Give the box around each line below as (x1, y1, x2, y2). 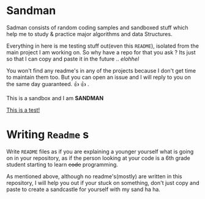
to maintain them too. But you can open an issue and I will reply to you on (6, 73, 192, 81)
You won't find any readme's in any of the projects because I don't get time (6, 67, 196, 74)
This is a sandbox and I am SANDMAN (6, 94, 104, 101)
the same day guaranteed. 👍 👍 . (6, 80, 89, 87)
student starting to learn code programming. (6, 161, 118, 168)
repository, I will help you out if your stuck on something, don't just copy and (6, 179, 199, 186)
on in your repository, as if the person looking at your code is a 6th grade (6, 154, 191, 162)
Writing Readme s (6, 128, 89, 142)
